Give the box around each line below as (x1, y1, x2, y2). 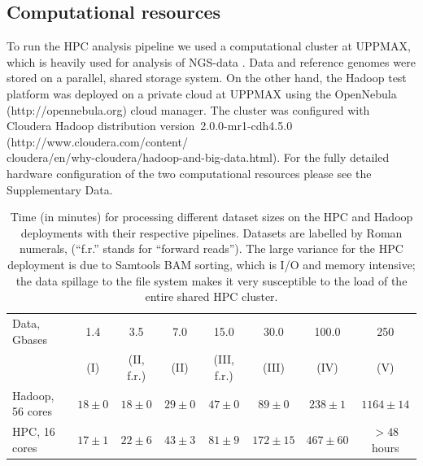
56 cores (12, 403, 53, 420)
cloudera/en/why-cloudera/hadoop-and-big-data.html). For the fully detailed (7, 149, 390, 166)
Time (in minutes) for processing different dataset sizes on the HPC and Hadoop (10, 208, 413, 225)
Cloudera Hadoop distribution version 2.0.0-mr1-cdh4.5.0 (7, 117, 293, 134)
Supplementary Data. (7, 181, 113, 198)
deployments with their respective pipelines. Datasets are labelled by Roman (20, 224, 403, 241)
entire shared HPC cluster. (145, 288, 278, 305)
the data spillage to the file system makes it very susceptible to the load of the (15, 272, 408, 289)
